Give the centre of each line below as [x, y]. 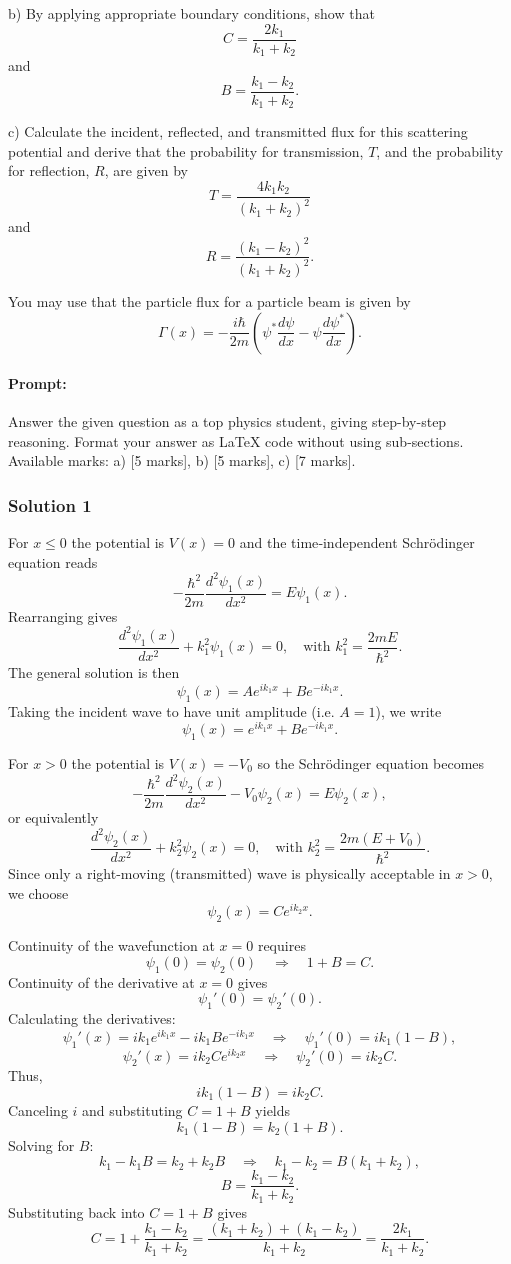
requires [281, 945]
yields [273, 1109]
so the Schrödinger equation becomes [371, 763]
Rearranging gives [63, 615]
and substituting [132, 1109]
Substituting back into [76, 1211]
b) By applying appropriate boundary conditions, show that [191, 13]
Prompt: [37, 383]
